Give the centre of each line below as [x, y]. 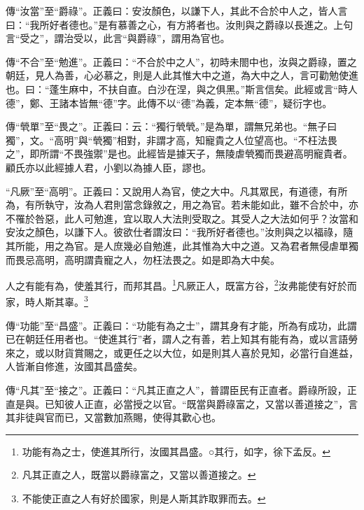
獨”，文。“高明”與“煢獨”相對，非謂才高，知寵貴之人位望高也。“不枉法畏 [171, 140]
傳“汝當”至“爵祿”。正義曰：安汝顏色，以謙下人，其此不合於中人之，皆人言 [177, 10]
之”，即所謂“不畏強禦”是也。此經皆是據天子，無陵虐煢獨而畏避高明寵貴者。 [179, 154]
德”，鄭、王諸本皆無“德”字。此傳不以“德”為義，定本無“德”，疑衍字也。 [169, 102]
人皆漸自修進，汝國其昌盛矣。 [74, 366]
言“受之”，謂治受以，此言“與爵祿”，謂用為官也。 [118, 38]
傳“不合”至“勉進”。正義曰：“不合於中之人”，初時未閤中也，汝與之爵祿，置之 [181, 61]
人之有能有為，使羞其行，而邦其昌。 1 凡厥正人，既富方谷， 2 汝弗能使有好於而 [181, 284]
